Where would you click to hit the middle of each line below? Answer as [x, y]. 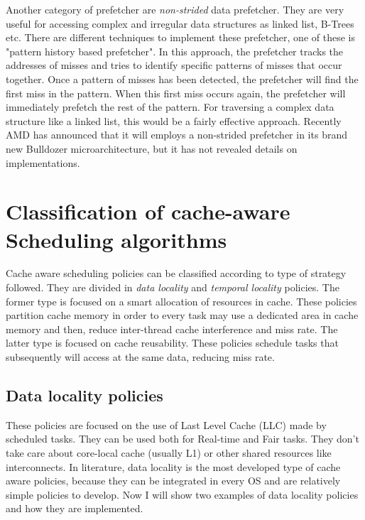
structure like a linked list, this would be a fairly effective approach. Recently [174, 120]
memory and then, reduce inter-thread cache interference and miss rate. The [172, 329]
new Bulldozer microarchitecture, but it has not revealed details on [152, 148]
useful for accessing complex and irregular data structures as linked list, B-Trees [180, 23]
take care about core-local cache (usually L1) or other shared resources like [169, 452]
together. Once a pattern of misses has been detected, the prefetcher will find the [182, 78]
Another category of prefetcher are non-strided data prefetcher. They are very [175, 9]
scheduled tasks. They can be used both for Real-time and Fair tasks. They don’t [182, 439]
